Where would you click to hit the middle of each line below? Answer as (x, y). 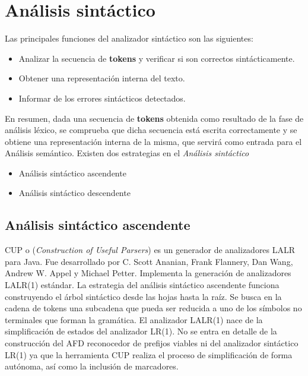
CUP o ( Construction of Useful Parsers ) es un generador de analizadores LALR (150, 250)
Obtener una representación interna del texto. (102, 78)
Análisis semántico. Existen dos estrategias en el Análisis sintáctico (127, 153)
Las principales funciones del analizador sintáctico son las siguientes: (129, 38)
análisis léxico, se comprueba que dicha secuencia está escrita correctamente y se (151, 130)
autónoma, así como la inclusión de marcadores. (92, 366)
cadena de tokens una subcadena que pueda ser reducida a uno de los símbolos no (153, 308)
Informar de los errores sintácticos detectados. (102, 98)
